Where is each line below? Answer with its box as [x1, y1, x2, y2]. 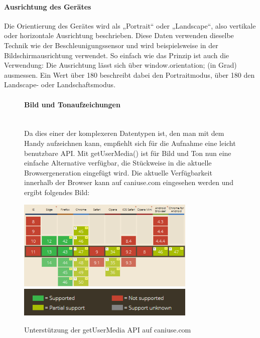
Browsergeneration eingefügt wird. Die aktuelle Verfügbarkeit [24, 167, 212, 178]
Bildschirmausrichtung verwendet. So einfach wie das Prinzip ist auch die [4, 50, 229, 60]
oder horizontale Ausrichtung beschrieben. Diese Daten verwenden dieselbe [4, 30, 234, 41]
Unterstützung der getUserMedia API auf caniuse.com [24, 324, 191, 334]
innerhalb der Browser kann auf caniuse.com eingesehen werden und [24, 177, 234, 188]
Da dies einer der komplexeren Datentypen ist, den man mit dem [24, 128, 224, 138]
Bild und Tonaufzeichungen [24, 99, 120, 109]
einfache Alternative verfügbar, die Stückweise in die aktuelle [24, 157, 212, 168]
